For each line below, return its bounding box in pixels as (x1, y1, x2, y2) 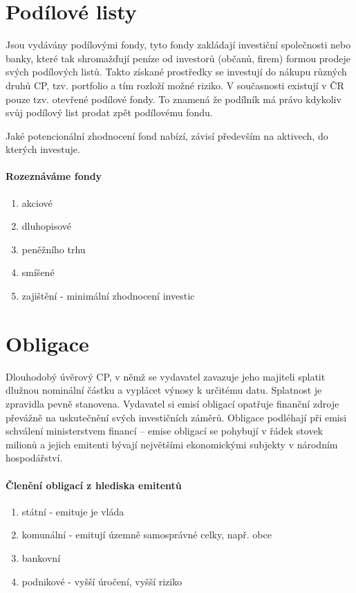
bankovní (21, 550, 61, 565)
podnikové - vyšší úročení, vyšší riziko (21, 574, 182, 588)
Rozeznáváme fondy (6, 169, 102, 183)
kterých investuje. (6, 142, 80, 156)
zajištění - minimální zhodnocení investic (21, 289, 195, 303)
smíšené (21, 265, 55, 280)
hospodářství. (6, 450, 63, 465)
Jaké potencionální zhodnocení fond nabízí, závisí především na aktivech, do (6, 128, 328, 143)
